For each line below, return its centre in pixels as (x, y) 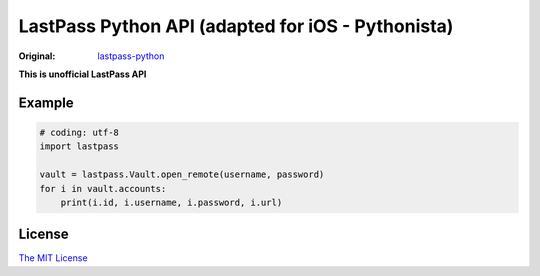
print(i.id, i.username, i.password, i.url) (171, 202)
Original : (37, 56)
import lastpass (79, 146)
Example (46, 102)
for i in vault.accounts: (103, 188)
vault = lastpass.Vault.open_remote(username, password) (182, 174)
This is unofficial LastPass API (82, 74)
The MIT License (53, 258)
